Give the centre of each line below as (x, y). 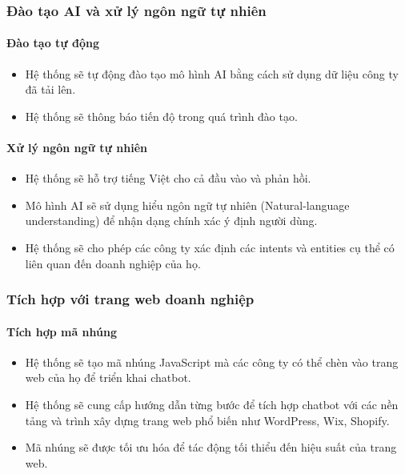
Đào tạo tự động (53, 43)
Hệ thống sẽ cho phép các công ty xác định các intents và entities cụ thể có (210, 247)
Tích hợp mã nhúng (62, 331)
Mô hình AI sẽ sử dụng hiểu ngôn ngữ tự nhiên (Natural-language (187, 205)
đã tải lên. (50, 89)
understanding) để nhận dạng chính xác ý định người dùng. (171, 221)
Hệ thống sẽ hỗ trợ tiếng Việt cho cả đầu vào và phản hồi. (168, 178)
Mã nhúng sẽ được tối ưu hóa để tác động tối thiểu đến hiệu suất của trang (211, 447)
